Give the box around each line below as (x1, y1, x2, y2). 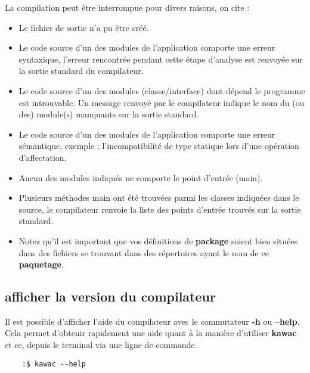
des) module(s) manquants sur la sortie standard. (18, 108, 199, 120)
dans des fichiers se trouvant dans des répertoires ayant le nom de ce (18, 246, 269, 259)
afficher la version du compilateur (5, 287, 216, 306)
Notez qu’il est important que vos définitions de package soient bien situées (18, 234, 297, 247)
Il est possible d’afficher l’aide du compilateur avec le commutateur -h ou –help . (5, 315, 300, 327)
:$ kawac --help (21, 359, 86, 368)
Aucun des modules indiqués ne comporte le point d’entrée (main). (18, 171, 263, 184)
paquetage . (18, 258, 64, 271)
